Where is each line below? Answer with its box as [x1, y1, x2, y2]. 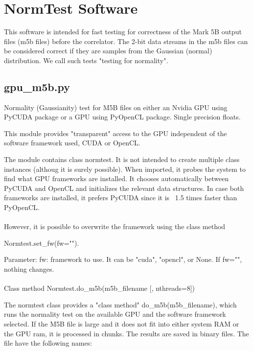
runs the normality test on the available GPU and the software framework [4, 309, 226, 319]
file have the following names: [4, 338, 92, 348]
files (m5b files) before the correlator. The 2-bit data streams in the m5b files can [4, 36, 248, 46]
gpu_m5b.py [4, 79, 70, 94]
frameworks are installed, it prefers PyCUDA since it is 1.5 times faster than [4, 192, 237, 203]
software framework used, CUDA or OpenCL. [4, 138, 140, 148]
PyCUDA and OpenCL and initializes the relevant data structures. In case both [4, 183, 244, 193]
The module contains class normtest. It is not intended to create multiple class [4, 154, 240, 164]
